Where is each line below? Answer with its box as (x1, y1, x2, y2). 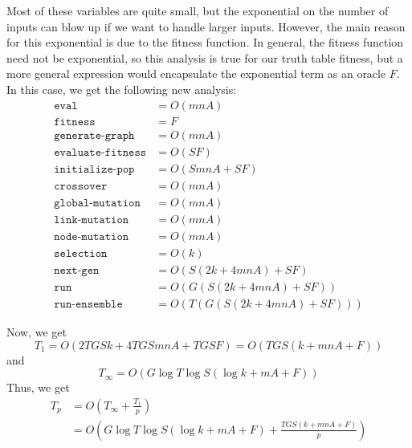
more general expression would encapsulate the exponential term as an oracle (6, 65, 386, 82)
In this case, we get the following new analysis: (6, 80, 237, 97)
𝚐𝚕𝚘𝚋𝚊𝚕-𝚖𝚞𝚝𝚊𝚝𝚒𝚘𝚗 (54, 197, 141, 209)
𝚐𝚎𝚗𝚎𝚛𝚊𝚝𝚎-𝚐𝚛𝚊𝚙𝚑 (54, 129, 135, 141)
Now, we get (6, 323, 67, 340)
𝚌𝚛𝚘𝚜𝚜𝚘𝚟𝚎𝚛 (54, 180, 108, 192)
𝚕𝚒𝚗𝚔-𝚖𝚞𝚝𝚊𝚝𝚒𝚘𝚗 (54, 214, 129, 226)
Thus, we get (6, 379, 70, 396)
